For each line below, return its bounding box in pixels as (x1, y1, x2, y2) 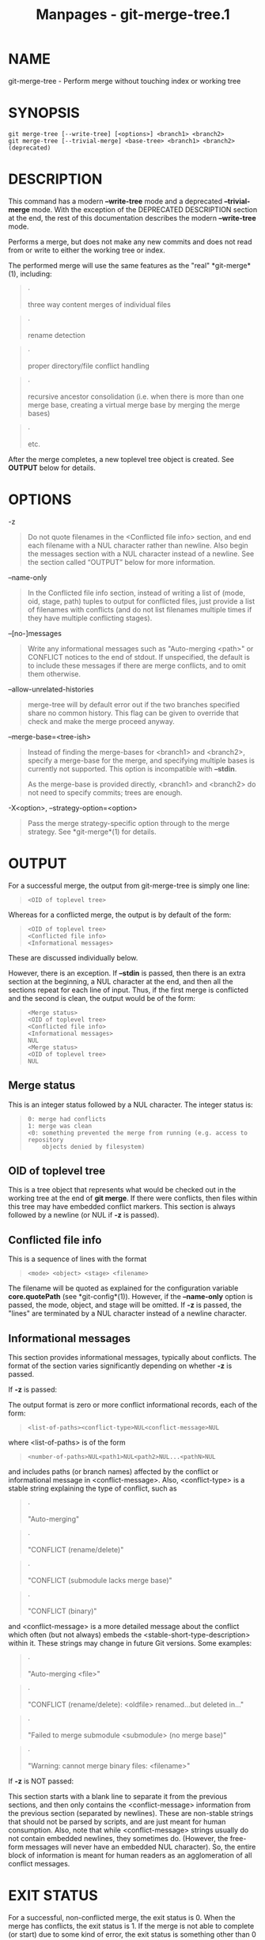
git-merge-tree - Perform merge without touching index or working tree (8, 76, 241, 85)
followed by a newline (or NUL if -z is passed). (8, 1211, 160, 1220)
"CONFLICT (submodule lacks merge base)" (27, 1575, 172, 1585)
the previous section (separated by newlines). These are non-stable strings (8, 1808, 254, 1817)
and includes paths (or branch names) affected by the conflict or (8, 1466, 219, 1476)
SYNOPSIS (8, 104, 81, 122)
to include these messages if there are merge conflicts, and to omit (27, 661, 247, 670)
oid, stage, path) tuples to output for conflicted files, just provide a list (27, 596, 256, 606)
